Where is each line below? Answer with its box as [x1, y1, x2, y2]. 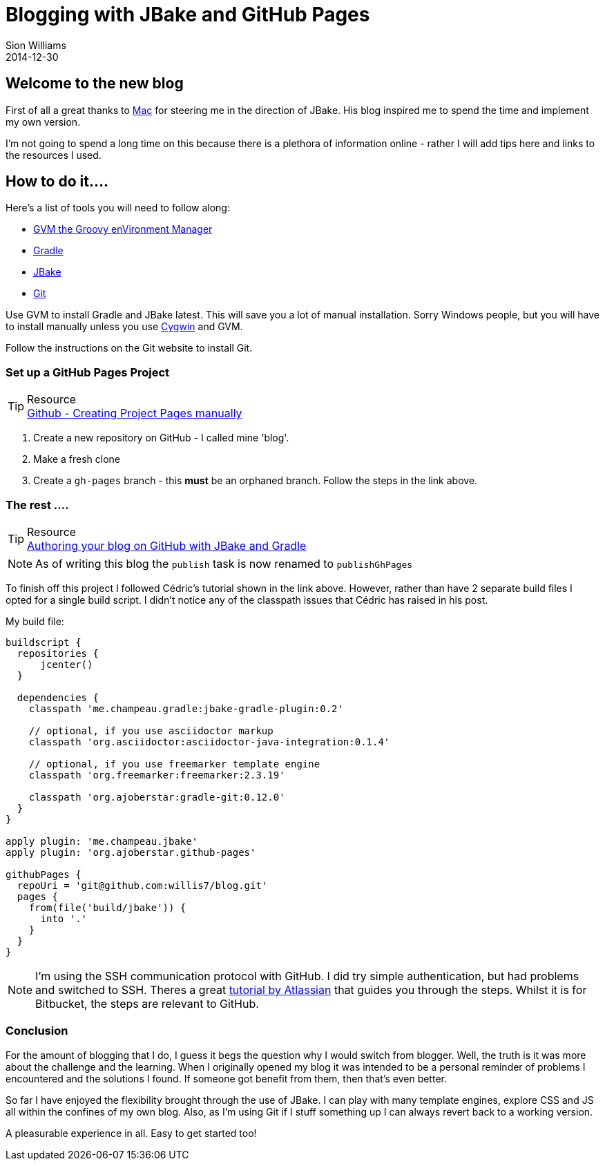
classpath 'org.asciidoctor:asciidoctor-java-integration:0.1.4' [28, 736, 390, 747]
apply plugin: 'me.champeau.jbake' [6, 835, 198, 847]
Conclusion [6, 1024, 68, 1038]
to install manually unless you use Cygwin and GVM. [6, 321, 243, 333]
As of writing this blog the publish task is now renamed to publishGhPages [35, 556, 413, 571]
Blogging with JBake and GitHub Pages [6, 3, 370, 26]
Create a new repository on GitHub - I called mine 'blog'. [33, 432, 289, 444]
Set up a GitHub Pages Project [6, 365, 170, 379]
